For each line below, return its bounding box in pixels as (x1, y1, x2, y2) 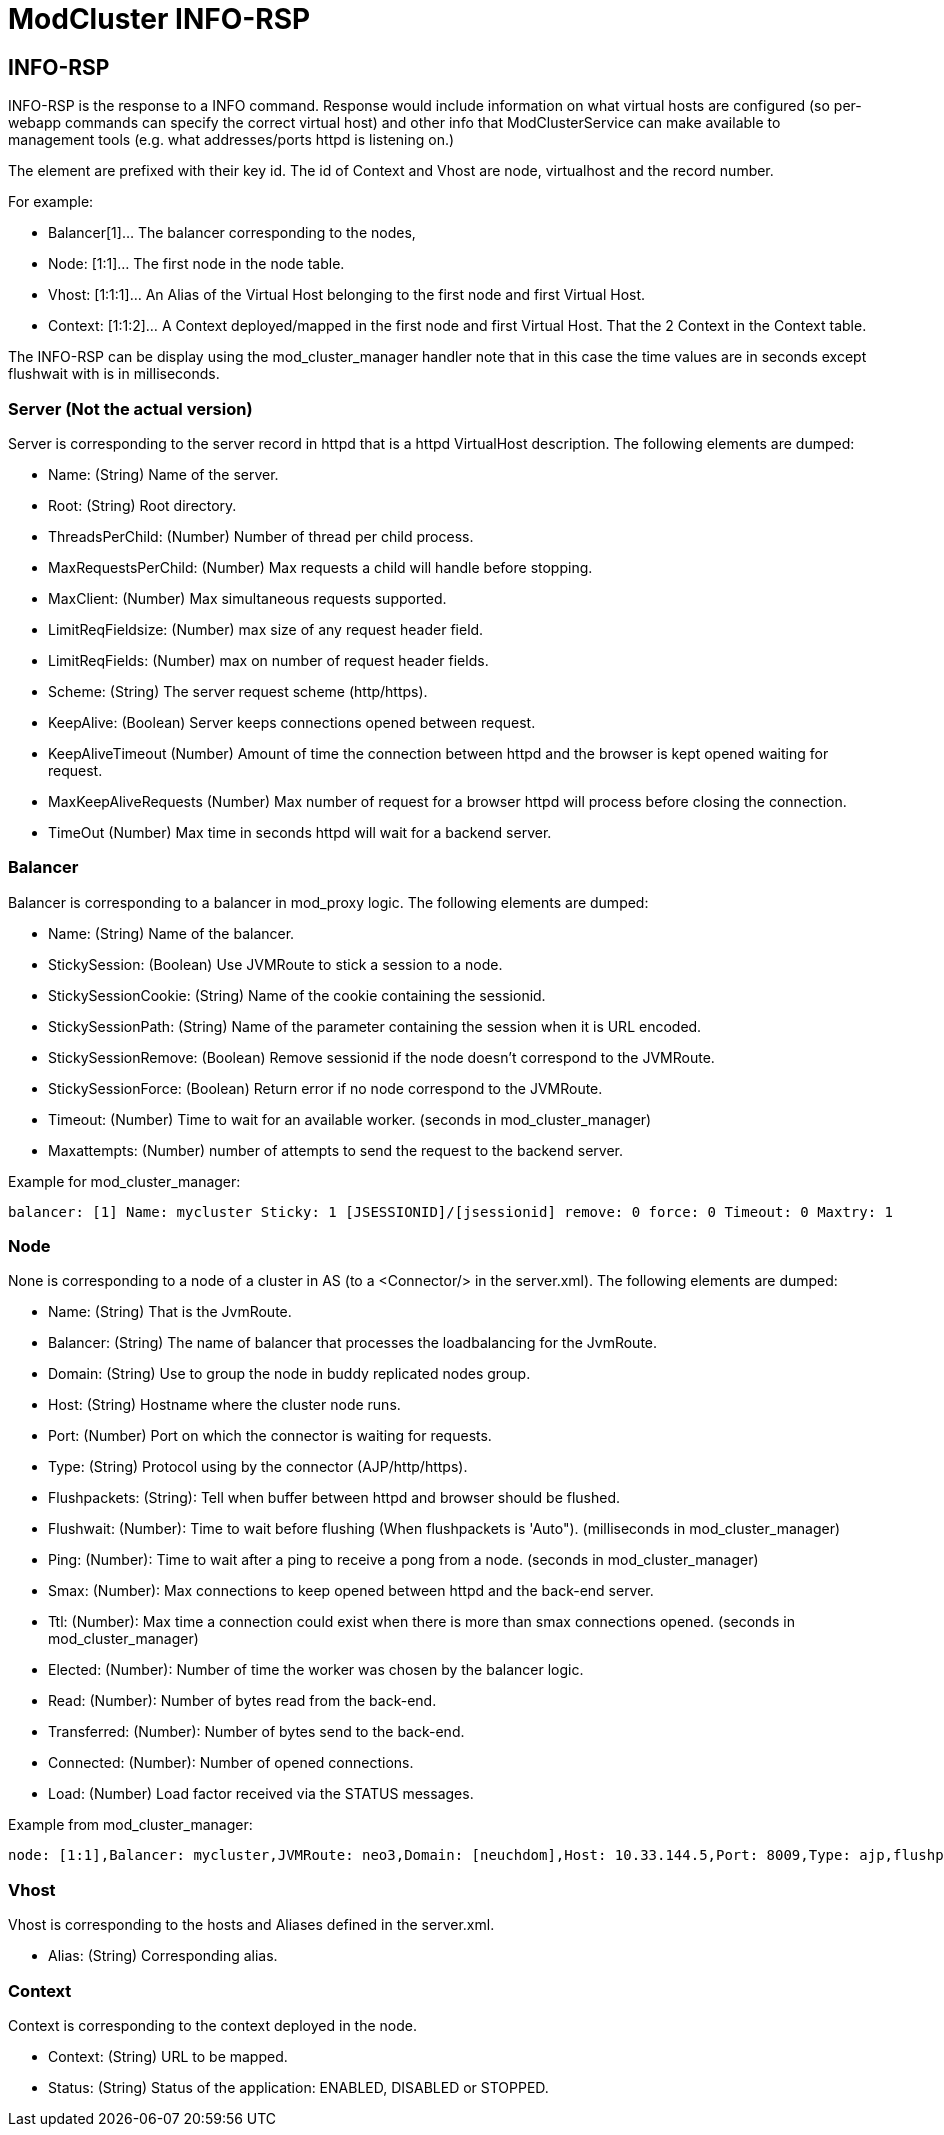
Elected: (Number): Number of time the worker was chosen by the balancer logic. (48, 1661, 584, 1679)
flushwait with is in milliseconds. (8, 365, 220, 383)
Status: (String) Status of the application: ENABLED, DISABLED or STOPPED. (48, 2078, 549, 2096)
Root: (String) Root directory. (48, 496, 237, 514)
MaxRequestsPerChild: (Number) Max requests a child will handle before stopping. (48, 558, 593, 576)
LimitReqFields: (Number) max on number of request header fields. (48, 651, 489, 669)
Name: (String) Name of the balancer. (48, 924, 295, 942)
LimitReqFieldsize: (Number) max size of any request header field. (48, 620, 484, 638)
